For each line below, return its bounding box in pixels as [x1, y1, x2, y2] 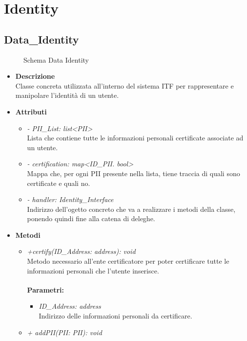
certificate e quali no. [27, 178, 90, 188]
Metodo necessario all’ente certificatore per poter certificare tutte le [27, 256, 229, 266]
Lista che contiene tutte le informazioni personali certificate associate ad [27, 133, 244, 143]
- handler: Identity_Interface [27, 194, 114, 205]
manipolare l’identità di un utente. [15, 90, 119, 100]
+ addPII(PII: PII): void [27, 327, 102, 337]
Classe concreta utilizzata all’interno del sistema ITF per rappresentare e [15, 80, 234, 91]
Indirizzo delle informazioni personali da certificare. [39, 311, 192, 321]
